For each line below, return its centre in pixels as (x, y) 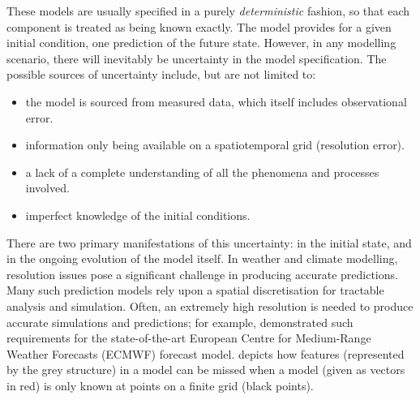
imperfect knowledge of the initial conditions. (138, 215)
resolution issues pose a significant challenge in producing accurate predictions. (202, 274)
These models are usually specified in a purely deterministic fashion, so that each (208, 11)
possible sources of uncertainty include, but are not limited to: (161, 74)
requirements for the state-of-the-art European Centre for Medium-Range (189, 338)
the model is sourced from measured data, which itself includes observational (216, 101)
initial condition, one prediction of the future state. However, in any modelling (201, 43)
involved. (47, 188)
